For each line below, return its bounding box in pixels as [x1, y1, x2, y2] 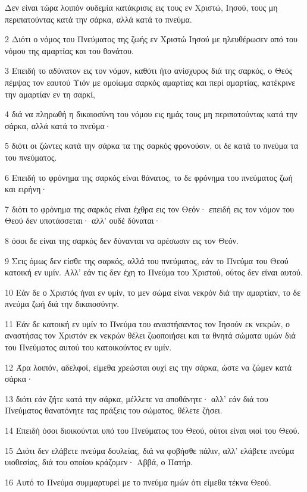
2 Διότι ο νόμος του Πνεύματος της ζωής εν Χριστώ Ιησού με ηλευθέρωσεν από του [5, 33, 298, 45]
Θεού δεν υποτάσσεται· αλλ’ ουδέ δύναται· [5, 214, 161, 227]
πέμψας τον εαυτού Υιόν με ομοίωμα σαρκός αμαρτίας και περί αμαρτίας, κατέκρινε [5, 76, 296, 88]
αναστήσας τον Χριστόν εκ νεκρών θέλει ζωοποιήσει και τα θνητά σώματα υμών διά [5, 329, 296, 341]
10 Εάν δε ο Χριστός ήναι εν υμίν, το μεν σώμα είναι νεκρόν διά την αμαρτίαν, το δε [5, 286, 301, 298]
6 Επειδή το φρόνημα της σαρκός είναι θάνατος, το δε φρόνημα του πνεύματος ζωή [5, 171, 293, 183]
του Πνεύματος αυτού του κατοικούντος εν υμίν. [5, 341, 172, 353]
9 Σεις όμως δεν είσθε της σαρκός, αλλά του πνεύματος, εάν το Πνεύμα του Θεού [5, 254, 289, 267]
